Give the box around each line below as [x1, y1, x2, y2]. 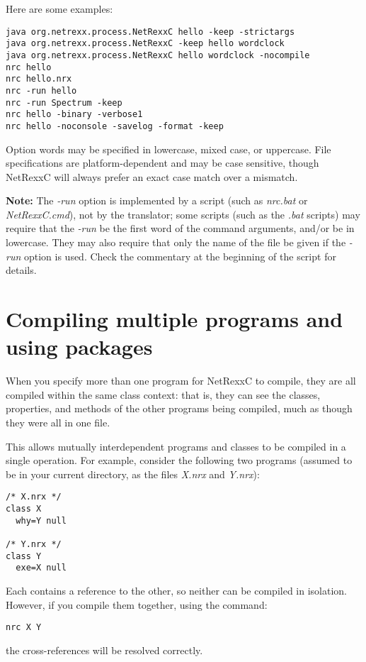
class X [6, 503, 42, 514]
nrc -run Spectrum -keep [6, 97, 122, 108]
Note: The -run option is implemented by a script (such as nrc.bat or [6, 193, 308, 208]
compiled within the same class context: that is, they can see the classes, [6, 387, 321, 402]
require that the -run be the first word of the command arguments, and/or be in [6, 221, 355, 236]
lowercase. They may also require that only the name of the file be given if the [6, 235, 346, 250]
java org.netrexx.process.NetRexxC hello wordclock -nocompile [6, 50, 310, 60]
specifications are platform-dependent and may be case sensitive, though [6, 155, 319, 170]
